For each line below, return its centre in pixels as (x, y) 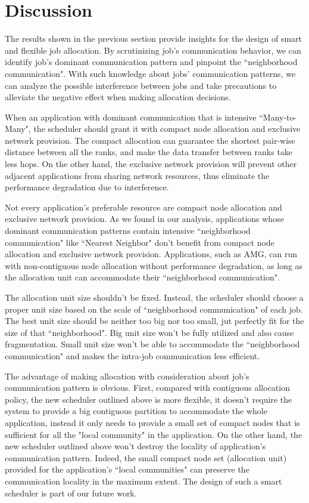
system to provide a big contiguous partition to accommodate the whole (136, 411)
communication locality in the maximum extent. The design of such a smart (143, 481)
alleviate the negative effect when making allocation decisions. (118, 97)
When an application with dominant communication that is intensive (131, 117)
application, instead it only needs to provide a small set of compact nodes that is (152, 422)
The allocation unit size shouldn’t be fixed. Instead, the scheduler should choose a (154, 297)
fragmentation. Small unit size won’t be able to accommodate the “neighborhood (152, 344)
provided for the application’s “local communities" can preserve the (127, 469)
